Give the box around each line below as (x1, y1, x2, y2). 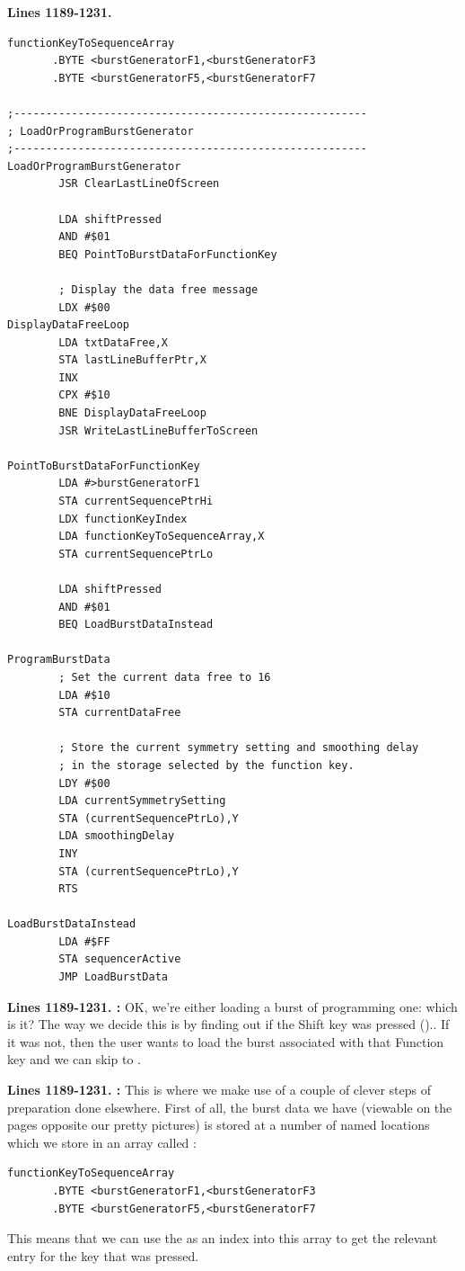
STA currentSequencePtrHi (58, 495, 214, 508)
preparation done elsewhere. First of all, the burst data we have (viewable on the (7, 1097, 452, 1116)
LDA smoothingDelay (58, 829, 175, 843)
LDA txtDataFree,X (58, 336, 168, 349)
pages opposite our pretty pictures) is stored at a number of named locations (7, 1115, 430, 1134)
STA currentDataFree (58, 706, 181, 720)
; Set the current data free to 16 (58, 670, 271, 684)
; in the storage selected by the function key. (58, 758, 355, 772)
